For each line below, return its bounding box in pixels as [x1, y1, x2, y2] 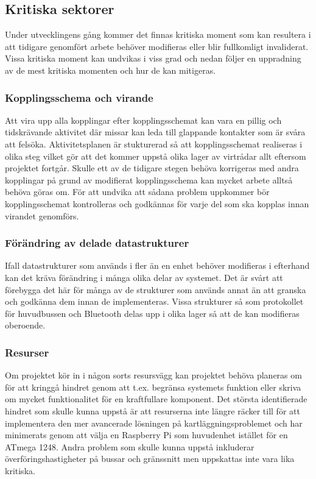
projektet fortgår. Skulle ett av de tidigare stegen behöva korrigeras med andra [5, 161, 299, 174]
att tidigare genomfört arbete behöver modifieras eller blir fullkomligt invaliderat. [5, 40, 309, 52]
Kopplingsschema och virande [5, 90, 153, 105]
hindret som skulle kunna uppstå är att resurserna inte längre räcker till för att [5, 404, 300, 417]
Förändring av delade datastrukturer [5, 235, 189, 250]
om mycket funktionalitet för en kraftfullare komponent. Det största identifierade [5, 392, 307, 405]
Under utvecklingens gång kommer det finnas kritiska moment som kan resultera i [5, 28, 311, 41]
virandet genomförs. [5, 209, 79, 222]
